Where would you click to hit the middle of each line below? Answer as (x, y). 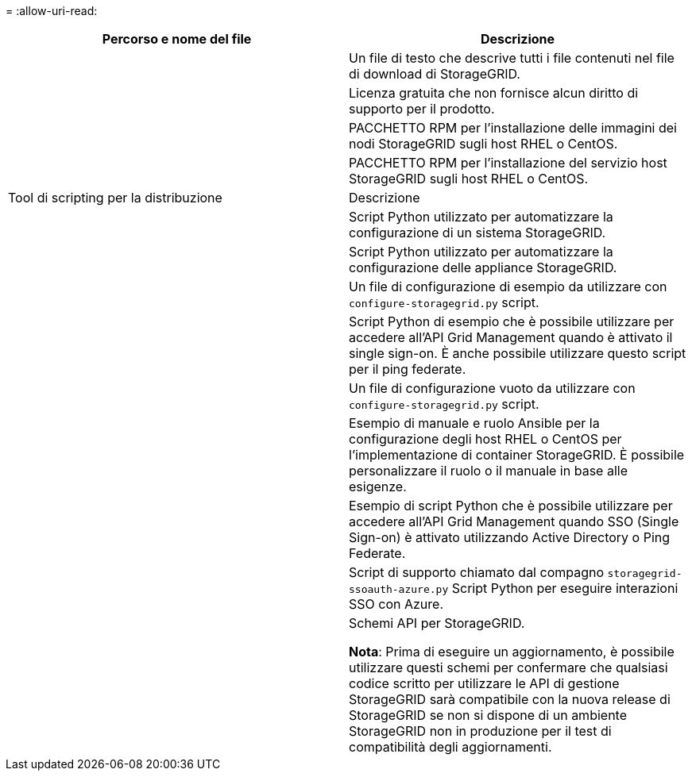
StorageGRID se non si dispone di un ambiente (488, 715)
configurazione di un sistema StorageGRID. (477, 233)
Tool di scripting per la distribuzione (115, 198)
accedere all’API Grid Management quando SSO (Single (514, 521)
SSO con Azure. (396, 604)
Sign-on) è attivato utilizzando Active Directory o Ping (510, 537)
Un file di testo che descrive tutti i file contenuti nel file (512, 58)
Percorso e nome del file (177, 39)
